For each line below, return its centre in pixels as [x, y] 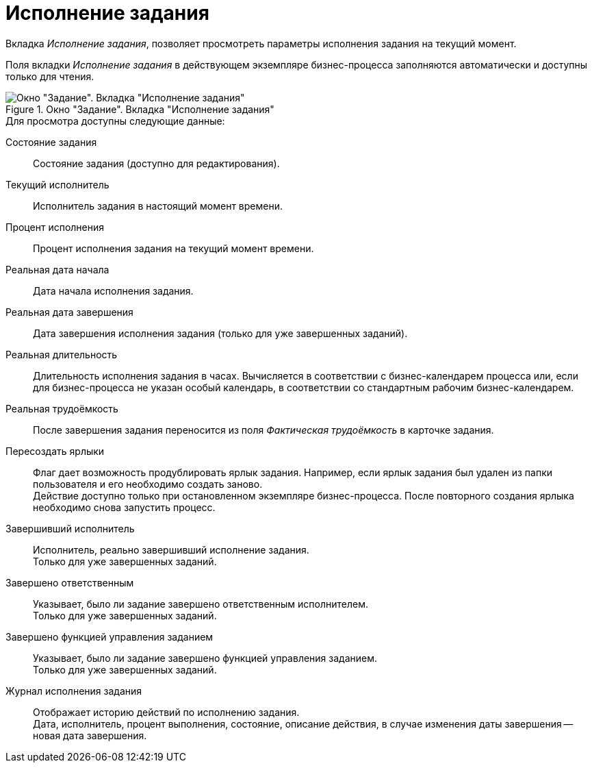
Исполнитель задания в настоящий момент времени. [158, 206]
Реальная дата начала [57, 269]
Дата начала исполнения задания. [113, 290]
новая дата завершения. [90, 735]
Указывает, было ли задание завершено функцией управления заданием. [205, 658]
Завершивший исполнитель [70, 528]
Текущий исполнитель [57, 184]
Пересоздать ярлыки [55, 451]
